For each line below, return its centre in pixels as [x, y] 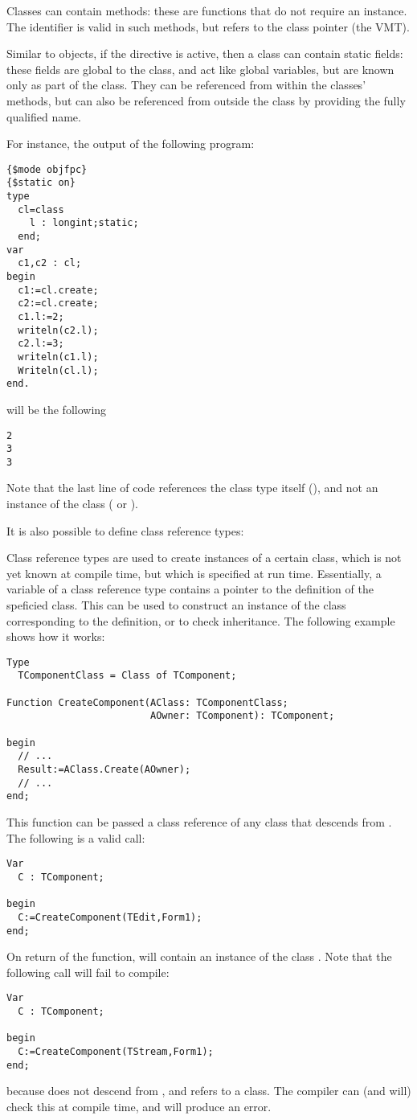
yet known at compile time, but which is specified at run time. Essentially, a [194, 573]
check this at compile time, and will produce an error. [139, 1106]
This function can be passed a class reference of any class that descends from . [199, 822]
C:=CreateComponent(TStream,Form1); [116, 1051]
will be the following [57, 409]
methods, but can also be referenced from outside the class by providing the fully [206, 100]
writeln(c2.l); [58, 330]
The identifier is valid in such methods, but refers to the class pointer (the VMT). [208, 26]
